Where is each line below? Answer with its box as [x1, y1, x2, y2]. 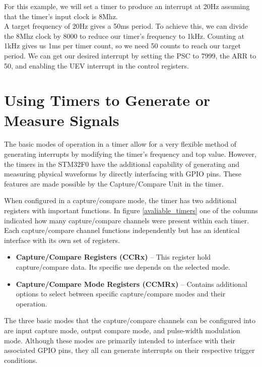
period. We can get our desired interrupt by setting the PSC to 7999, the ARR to [4, 50, 256, 60]
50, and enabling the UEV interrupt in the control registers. [4, 60, 189, 71]
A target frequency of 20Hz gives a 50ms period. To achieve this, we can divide [4, 21, 248, 31]
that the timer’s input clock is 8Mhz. [4, 11, 118, 21]
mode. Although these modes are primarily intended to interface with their [4, 335, 235, 345]
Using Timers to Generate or [4, 90, 211, 110]
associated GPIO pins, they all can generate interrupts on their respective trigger [4, 345, 255, 355]
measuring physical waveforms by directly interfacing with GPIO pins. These [4, 168, 242, 179]
